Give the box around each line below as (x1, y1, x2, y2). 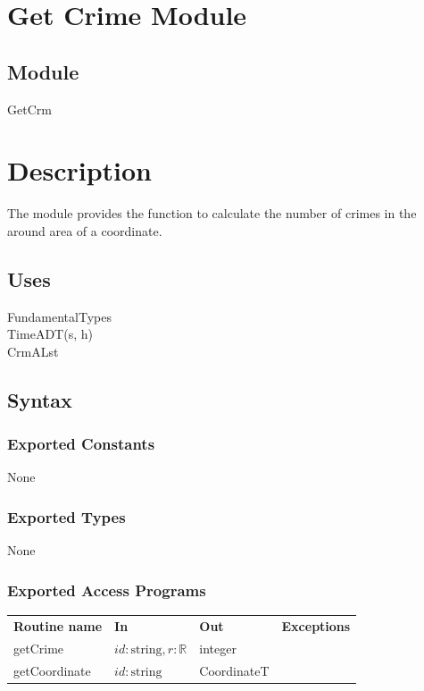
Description (7, 152, 153, 189)
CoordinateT (199, 661, 270, 679)
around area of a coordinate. (7, 221, 162, 240)
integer (199, 638, 237, 657)
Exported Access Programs (7, 578, 206, 601)
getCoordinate (13, 661, 91, 679)
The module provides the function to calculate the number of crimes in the (7, 204, 417, 223)
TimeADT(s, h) (7, 324, 93, 343)
